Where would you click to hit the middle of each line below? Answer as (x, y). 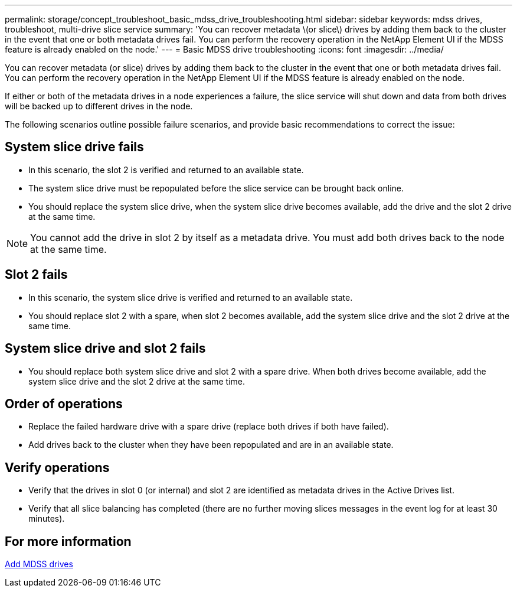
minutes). (47, 519)
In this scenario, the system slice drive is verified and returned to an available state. (191, 297)
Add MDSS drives (39, 564)
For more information (68, 541)
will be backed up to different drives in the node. (99, 106)
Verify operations (57, 467)
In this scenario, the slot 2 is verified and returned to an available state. (166, 170)
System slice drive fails (74, 147)
